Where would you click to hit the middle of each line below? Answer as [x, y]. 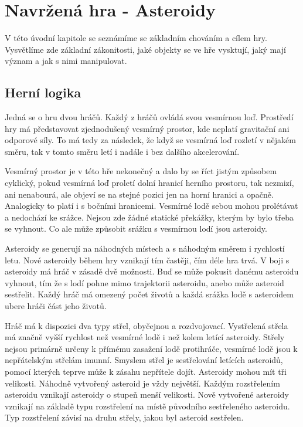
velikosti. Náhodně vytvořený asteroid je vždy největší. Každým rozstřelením [142, 383]
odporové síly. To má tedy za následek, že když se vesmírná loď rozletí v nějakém [150, 140]
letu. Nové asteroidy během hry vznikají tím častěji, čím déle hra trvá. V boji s [147, 260]
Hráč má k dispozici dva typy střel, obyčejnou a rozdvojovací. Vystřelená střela [147, 325]
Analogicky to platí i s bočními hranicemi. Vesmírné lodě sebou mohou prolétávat [151, 206]
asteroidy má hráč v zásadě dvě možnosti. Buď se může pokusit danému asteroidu [152, 271]
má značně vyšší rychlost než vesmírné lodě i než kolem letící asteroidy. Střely [145, 337]
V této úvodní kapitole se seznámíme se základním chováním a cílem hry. [136, 38]
